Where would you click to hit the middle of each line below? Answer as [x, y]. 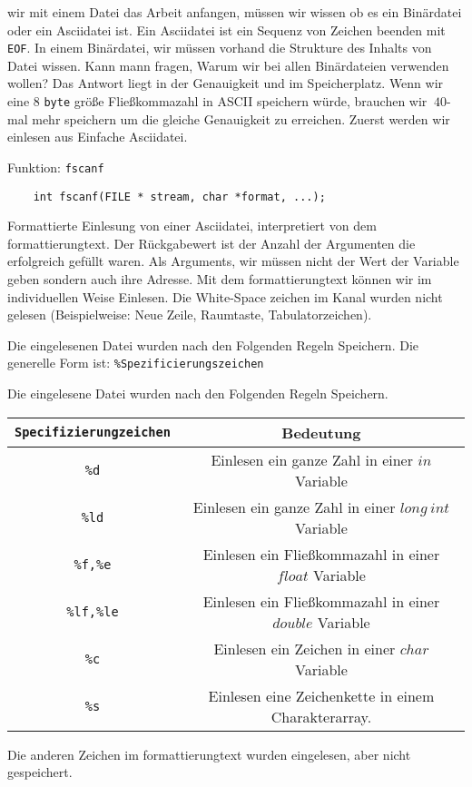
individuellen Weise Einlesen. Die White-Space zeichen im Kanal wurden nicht [225, 296]
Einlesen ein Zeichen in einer [305, 648]
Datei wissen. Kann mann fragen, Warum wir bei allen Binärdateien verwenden [228, 65]
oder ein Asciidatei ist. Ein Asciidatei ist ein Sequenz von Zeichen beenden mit [226, 30]
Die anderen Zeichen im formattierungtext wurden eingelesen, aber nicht [209, 754]
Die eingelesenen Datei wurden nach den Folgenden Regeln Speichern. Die [213, 344]
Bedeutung [321, 432]
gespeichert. [40, 772]
